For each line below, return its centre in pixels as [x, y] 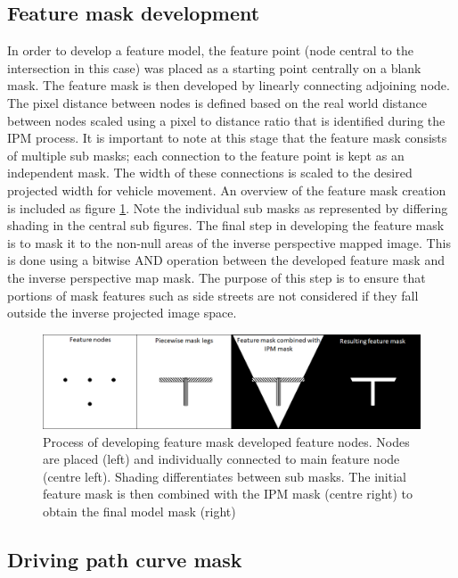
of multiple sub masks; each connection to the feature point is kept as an [206, 155]
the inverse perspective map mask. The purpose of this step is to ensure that [217, 277]
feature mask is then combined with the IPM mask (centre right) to [228, 494]
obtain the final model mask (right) [139, 512]
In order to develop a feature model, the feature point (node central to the [210, 50]
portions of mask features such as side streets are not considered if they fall [213, 295]
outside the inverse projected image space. [122, 313]
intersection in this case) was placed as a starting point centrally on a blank [214, 67]
